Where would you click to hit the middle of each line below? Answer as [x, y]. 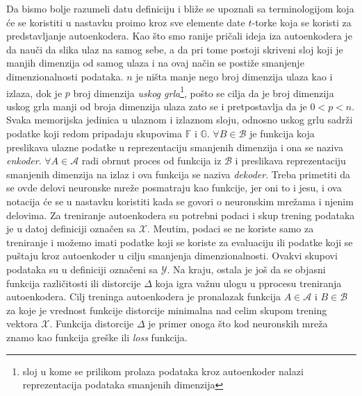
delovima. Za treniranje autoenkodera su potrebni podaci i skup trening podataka [181, 215]
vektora [22, 324]
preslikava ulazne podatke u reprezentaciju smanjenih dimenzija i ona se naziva [175, 147]
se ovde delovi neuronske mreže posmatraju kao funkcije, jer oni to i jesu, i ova [174, 188]
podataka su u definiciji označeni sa [82, 269]
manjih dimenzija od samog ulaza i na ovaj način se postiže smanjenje [155, 63]
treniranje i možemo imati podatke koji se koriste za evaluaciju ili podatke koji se [180, 242]
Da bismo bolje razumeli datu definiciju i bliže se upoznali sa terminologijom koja [180, 8]
